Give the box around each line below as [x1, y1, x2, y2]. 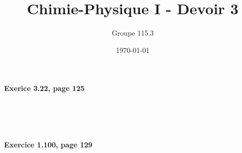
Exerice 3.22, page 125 [4, 83, 85, 94]
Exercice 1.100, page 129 [4, 139, 92, 150]
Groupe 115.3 [111, 27, 154, 38]
